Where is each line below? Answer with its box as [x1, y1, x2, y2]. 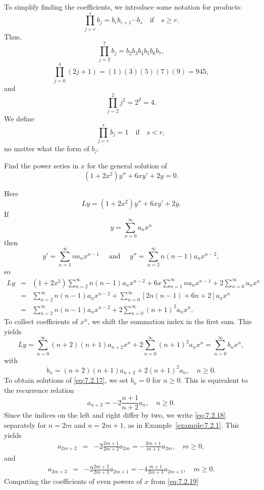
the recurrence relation [4, 384, 74, 395]
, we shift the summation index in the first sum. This [87, 316, 252, 327]
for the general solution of [87, 160, 167, 171]
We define [4, 113, 34, 124]
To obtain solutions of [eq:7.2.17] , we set [4, 375, 129, 385]
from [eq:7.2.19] [150, 476, 199, 486]
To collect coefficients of [4, 316, 78, 327]
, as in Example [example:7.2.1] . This [123, 420, 239, 430]
